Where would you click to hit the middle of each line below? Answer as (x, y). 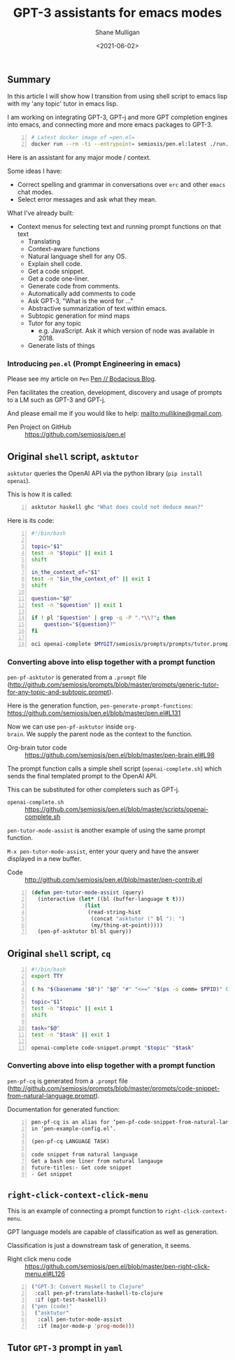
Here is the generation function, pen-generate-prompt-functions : (100, 706)
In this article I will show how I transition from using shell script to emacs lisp (117, 97)
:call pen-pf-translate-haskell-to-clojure (99, 1294)
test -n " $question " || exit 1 (77, 605)
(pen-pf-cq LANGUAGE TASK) (70, 1142)
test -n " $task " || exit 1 (71, 1035)
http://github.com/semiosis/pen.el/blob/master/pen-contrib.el (114, 880)
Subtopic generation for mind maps (79, 316)
